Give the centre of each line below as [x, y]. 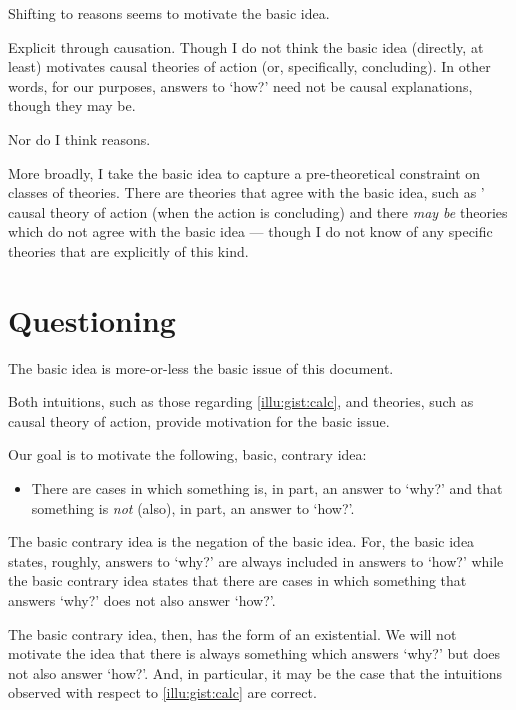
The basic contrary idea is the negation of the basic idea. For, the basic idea [241, 541]
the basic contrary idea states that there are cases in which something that [237, 580]
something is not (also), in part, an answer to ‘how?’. [193, 507]
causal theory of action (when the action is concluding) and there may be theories [258, 211]
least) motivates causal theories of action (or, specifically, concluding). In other [249, 66]
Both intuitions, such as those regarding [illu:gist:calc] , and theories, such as [241, 401]
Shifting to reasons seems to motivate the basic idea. [169, 13]
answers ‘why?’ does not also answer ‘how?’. [142, 600]
